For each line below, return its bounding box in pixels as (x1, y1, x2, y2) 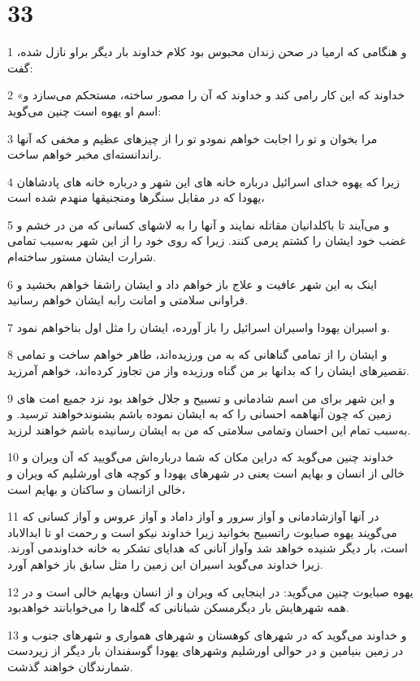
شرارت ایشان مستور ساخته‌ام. (7, 248, 157, 265)
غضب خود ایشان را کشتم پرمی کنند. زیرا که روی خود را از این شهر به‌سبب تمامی (7, 232, 406, 249)
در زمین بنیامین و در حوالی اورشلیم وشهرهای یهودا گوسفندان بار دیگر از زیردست (7, 642, 404, 659)
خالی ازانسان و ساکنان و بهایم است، (7, 480, 185, 497)
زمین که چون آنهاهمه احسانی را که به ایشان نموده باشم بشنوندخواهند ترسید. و (7, 405, 392, 422)
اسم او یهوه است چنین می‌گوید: (7, 102, 162, 119)
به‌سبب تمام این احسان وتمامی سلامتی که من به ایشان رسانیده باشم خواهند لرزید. (7, 421, 411, 438)
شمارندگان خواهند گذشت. (7, 657, 133, 674)
